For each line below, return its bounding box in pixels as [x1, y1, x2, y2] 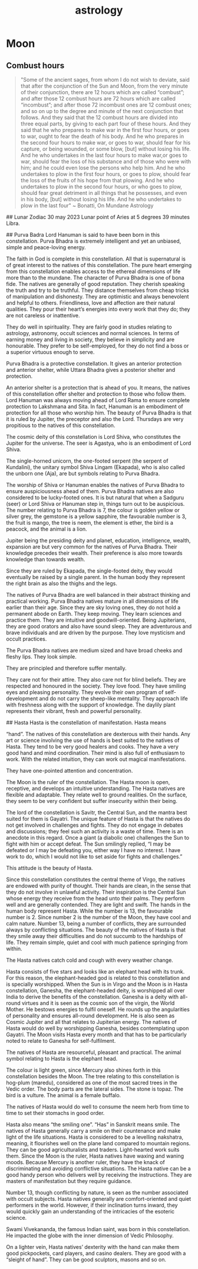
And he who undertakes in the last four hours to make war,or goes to [20, 152, 187, 159]
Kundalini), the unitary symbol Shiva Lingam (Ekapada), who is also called [6, 464, 185, 471]
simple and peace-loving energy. [6, 244, 87, 250]
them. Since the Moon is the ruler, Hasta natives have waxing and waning [6, 1152, 184, 1159]
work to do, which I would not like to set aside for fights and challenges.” [6, 853, 183, 860]
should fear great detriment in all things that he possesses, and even [20, 189, 187, 196]
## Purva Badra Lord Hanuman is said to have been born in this [6, 232, 160, 238]
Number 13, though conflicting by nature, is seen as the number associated [6, 1189, 189, 1196]
